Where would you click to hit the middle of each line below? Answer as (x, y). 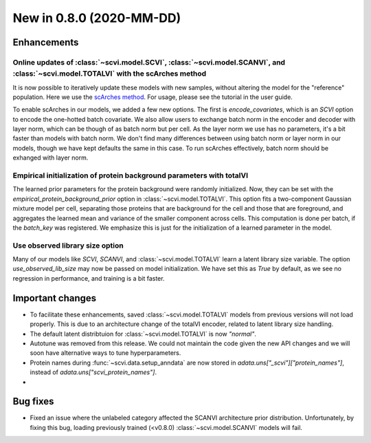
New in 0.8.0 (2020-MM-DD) (97, 18)
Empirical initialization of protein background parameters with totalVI (131, 175)
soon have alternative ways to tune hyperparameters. (105, 353)
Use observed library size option (68, 246)
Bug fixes (33, 401)
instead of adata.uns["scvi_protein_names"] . (93, 372)
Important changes (55, 298)
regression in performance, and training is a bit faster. (89, 278)
